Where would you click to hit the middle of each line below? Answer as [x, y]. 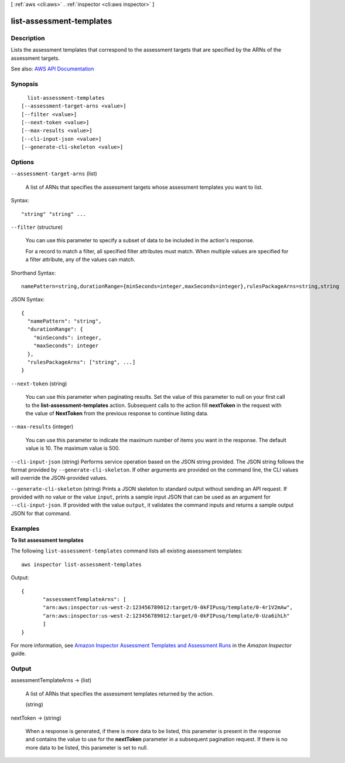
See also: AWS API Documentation [52, 69]
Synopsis [24, 84]
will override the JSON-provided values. [59, 478]
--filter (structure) [37, 227]
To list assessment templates [47, 540]
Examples [25, 528]
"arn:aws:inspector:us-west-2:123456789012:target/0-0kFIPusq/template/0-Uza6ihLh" [166, 616]
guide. [18, 653]
